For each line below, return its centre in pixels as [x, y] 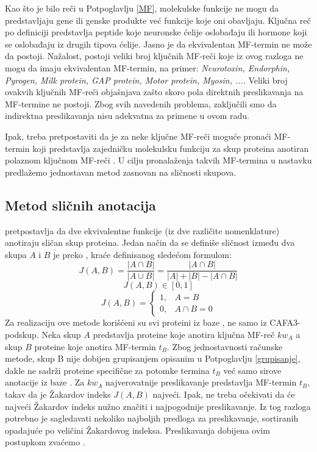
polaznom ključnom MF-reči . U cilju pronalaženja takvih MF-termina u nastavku [158, 160]
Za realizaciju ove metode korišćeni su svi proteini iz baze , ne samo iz [136, 322]
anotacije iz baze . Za [45, 382]
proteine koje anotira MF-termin [95, 346]
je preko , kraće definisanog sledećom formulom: [142, 254]
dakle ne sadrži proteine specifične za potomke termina [107, 370]
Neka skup [61, 334]
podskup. [22, 334]
